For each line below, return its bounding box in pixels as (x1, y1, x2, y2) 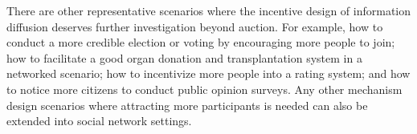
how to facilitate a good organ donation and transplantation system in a (6, 49, 362, 66)
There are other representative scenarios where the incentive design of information (6, 2, 411, 18)
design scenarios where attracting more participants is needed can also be (6, 96, 368, 113)
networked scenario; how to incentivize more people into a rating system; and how (6, 65, 411, 82)
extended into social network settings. (6, 112, 192, 129)
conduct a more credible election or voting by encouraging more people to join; (6, 34, 395, 51)
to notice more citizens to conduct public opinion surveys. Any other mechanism (6, 80, 403, 97)
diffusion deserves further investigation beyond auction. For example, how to (6, 18, 383, 35)
